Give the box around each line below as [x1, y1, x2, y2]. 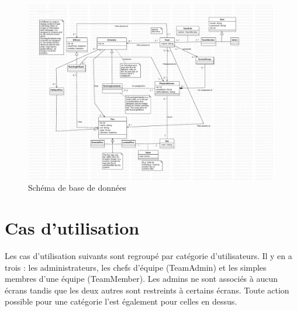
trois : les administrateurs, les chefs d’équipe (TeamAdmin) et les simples [5, 261, 267, 273]
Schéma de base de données [28, 181, 126, 194]
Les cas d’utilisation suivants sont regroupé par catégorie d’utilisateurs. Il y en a [5, 250, 292, 262]
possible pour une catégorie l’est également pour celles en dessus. [5, 295, 237, 307]
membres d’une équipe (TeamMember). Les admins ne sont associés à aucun [5, 272, 278, 285]
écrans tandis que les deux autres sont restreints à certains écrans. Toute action [5, 284, 289, 296]
